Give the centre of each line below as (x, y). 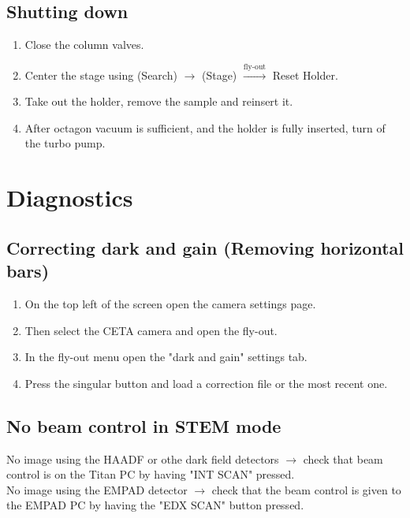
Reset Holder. (305, 75)
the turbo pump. (65, 143)
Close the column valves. (84, 45)
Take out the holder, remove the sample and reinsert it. (159, 101)
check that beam (343, 458)
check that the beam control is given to (306, 489)
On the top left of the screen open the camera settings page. (170, 303)
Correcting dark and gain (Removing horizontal (205, 247)
